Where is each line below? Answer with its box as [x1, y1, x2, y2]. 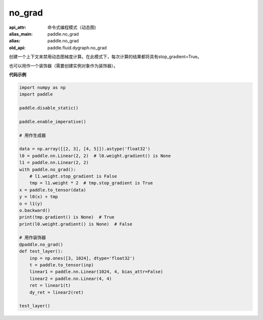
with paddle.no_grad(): [19, 166, 76, 172]
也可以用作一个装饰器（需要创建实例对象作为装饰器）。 [9, 62, 118, 68]
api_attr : [9, 24, 27, 30]
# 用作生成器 [19, 132, 46, 138]
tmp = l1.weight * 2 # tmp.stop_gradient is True [29, 180, 153, 186]
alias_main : [9, 31, 33, 37]
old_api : [9, 44, 26, 51]
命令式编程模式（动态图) [47, 24, 96, 30]
